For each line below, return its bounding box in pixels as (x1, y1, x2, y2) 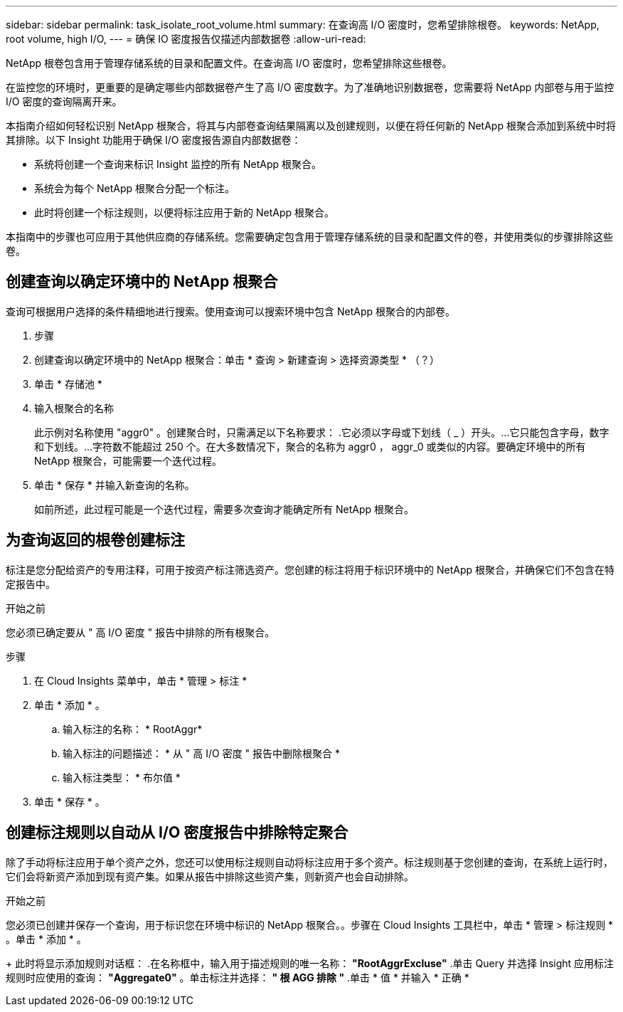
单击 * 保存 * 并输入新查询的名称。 (34, 478, 195, 491)
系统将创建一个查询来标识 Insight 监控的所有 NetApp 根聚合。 (34, 158, 322, 170)
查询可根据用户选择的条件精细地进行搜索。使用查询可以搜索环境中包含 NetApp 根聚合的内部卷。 (6, 305, 455, 317)
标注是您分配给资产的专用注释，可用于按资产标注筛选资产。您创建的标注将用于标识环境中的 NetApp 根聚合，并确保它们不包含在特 (6, 563, 614, 576)
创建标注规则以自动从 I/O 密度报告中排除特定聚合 (6, 823, 348, 842)
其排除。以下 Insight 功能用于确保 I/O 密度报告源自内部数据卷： (6, 134, 302, 146)
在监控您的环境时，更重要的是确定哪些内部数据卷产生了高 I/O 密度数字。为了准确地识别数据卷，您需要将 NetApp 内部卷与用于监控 (6, 81, 614, 93)
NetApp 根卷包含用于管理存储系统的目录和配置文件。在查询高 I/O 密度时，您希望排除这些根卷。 (6, 57, 452, 69)
